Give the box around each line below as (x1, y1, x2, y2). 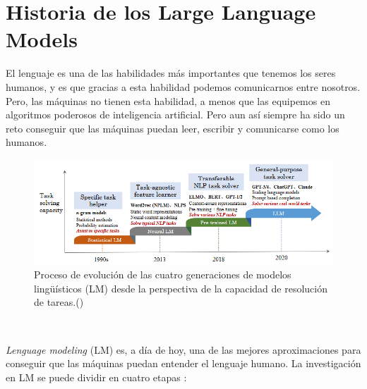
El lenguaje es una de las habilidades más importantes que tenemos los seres (6, 66, 336, 80)
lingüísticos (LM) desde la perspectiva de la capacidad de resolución (34, 280, 327, 295)
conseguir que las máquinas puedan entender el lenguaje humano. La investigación (6, 356, 361, 371)
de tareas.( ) (34, 295, 84, 309)
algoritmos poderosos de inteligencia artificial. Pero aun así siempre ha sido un (6, 107, 345, 122)
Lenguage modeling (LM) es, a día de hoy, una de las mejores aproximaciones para (6, 342, 361, 357)
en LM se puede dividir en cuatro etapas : (6, 369, 187, 384)
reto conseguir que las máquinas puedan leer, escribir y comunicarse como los (6, 121, 339, 135)
